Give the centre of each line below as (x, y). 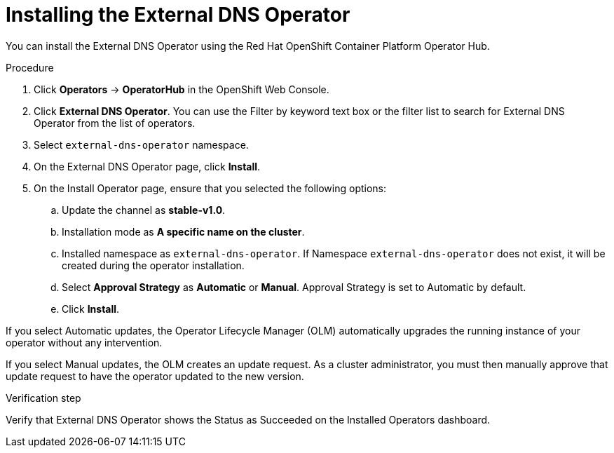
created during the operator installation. (153, 265)
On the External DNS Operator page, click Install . (147, 166)
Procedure (30, 67)
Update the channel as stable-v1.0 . (144, 210)
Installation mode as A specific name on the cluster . (183, 231)
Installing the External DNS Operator (178, 15)
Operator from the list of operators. (115, 123)
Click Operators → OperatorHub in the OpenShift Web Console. (182, 89)
